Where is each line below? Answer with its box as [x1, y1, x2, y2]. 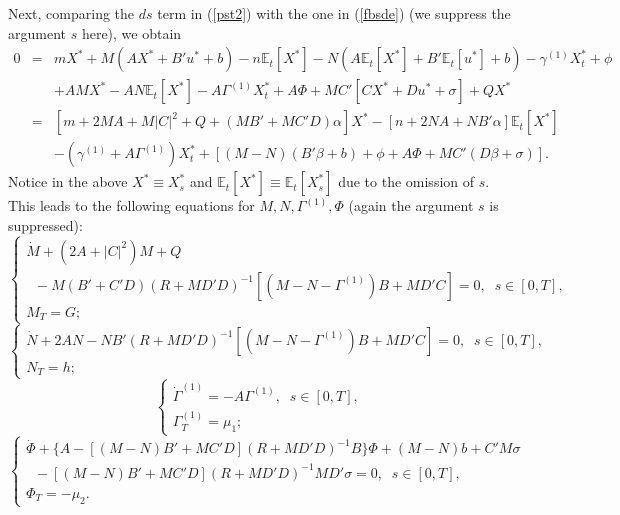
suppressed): [8, 214, 83, 235]
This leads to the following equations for [8, 195, 255, 216]
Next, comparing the [8, 3, 135, 23]
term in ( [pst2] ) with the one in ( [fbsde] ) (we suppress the [157, 3, 511, 23]
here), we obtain [81, 22, 182, 43]
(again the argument [348, 195, 474, 216]
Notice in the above [8, 171, 128, 192]
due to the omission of [338, 171, 475, 192]
